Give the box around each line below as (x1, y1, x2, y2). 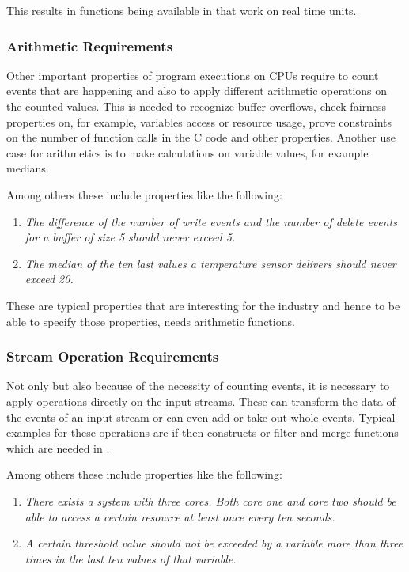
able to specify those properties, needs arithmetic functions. (6, 313, 295, 329)
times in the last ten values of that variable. (25, 550, 237, 566)
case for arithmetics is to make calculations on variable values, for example (6, 144, 369, 161)
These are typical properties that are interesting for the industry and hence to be (6, 297, 400, 313)
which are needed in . (6, 439, 110, 456)
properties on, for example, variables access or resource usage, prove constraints (6, 113, 392, 130)
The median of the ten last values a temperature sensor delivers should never (25, 255, 396, 271)
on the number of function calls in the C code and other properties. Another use (6, 129, 396, 146)
